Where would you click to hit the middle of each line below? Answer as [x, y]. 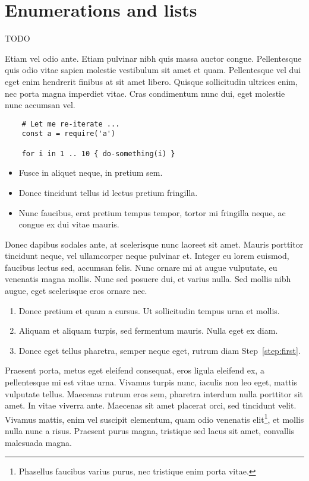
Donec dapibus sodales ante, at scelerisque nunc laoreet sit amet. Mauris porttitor [154, 244]
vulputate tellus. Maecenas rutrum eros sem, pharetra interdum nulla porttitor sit [154, 393]
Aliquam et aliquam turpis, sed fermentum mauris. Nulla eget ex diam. [148, 330]
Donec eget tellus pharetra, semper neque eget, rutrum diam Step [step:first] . [160, 350]
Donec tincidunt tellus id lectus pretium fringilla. [108, 192]
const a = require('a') [69, 134]
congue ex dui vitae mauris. [69, 224]
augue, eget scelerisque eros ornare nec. [76, 291]
